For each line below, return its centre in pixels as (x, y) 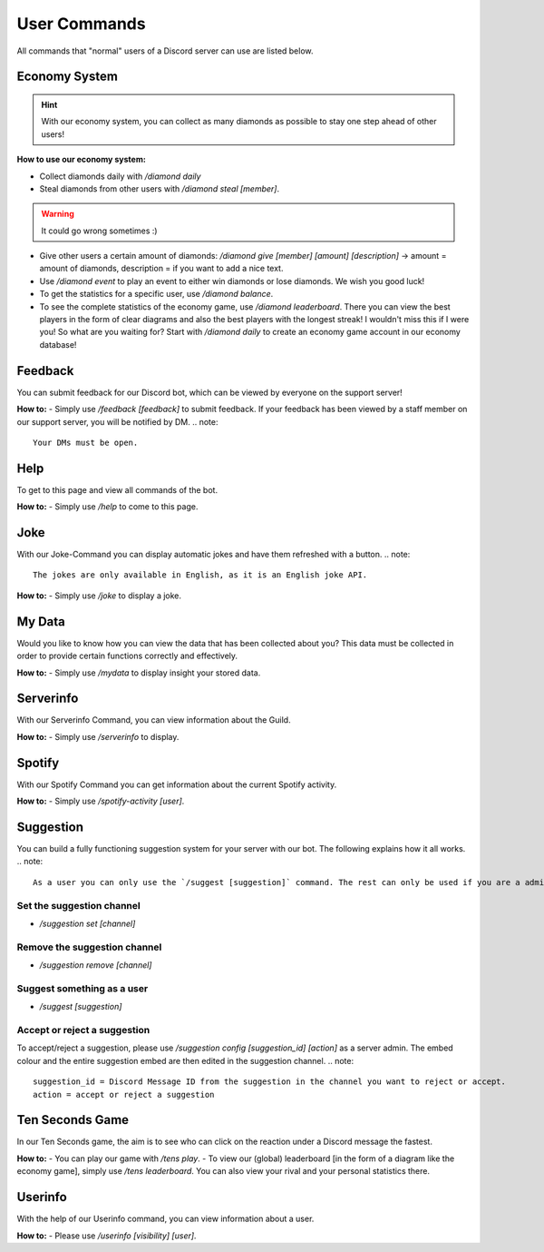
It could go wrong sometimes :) (99, 231)
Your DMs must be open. (86, 442)
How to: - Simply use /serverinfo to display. (98, 736)
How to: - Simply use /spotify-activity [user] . (101, 801)
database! (58, 344)
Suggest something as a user (83, 988)
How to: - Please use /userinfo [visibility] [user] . (107, 1236)
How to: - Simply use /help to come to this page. (107, 507)
